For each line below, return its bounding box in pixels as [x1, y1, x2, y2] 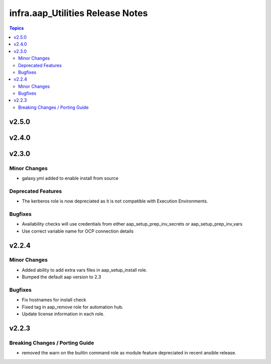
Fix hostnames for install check [22, 297, 86, 303]
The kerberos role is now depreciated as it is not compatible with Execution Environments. [22, 198, 208, 204]
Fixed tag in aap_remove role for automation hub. [22, 304, 123, 310]
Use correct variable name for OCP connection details [22, 228, 134, 234]
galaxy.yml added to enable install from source [22, 175, 119, 181]
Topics [9, 25, 24, 31]
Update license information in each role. [22, 311, 105, 317]
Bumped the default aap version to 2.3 [22, 274, 101, 280]
